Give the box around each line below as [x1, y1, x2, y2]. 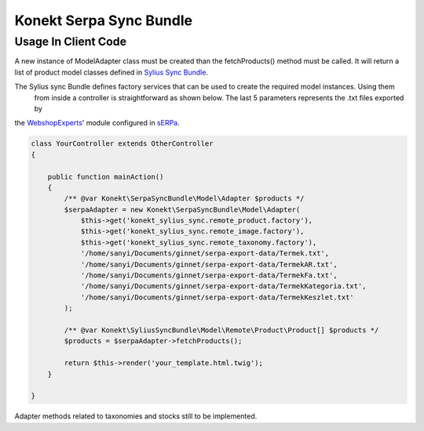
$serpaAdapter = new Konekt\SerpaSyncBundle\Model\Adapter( [64, 205, 301, 214]
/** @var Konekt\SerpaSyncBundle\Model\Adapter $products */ [64, 194, 305, 203]
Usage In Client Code [14, 34, 127, 49]
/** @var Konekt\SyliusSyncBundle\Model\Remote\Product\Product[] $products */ [64, 325, 379, 335]
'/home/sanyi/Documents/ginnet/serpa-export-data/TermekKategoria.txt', [80, 282, 367, 291]
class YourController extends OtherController [31, 139, 214, 148]
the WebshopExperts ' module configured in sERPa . [14, 118, 180, 128]
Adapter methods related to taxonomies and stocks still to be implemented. [14, 411, 258, 421]
